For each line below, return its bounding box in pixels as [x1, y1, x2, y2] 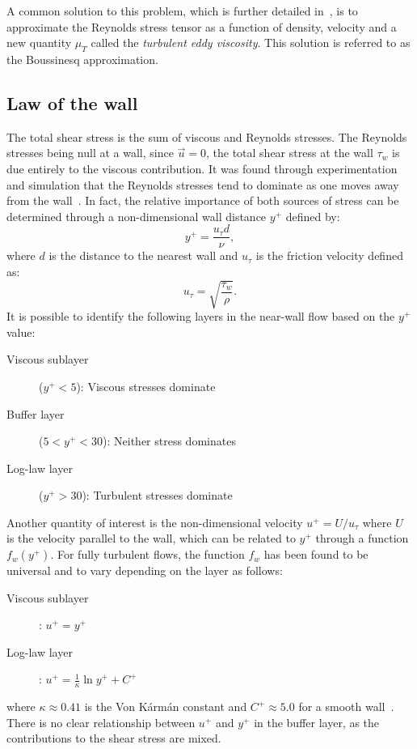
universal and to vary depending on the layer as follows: [6, 562, 283, 579]
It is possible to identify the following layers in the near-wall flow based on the [6, 308, 395, 325]
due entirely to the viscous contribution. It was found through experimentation [6, 160, 398, 177]
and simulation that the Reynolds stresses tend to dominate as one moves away [6, 176, 399, 193]
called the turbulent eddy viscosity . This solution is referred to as [91, 34, 411, 51]
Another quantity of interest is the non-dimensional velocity [6, 513, 303, 530]
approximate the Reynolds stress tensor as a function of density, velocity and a [6, 18, 397, 35]
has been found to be [263, 546, 369, 563]
